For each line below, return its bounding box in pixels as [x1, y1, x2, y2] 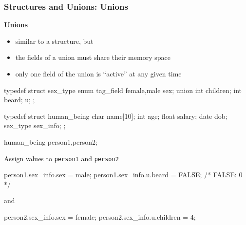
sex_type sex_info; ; [4, 120, 66, 131]
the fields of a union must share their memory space [15, 52, 170, 62]
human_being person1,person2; [4, 136, 97, 147]
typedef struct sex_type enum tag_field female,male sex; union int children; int [4, 85, 242, 95]
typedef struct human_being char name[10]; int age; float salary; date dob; [4, 111, 227, 121]
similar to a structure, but [15, 36, 94, 46]
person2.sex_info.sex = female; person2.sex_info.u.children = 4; [4, 212, 196, 222]
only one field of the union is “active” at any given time [15, 69, 182, 78]
